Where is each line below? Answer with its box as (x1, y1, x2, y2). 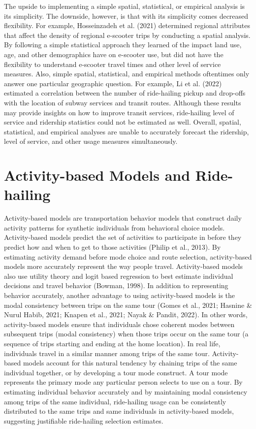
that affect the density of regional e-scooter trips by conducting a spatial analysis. (4, 30, 251, 40)
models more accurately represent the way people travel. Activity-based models (4, 261, 243, 271)
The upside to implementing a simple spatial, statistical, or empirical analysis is (4, 1, 245, 11)
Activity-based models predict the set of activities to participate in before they (4, 232, 242, 242)
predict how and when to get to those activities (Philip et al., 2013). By (4, 242, 221, 252)
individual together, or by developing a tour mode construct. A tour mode (4, 367, 228, 377)
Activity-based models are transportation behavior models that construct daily (4, 213, 242, 223)
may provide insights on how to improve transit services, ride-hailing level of (4, 107, 234, 117)
